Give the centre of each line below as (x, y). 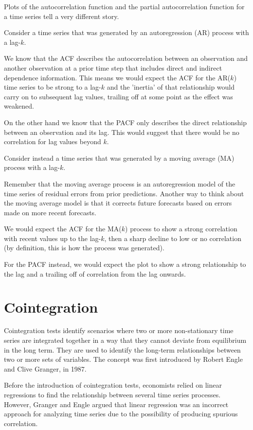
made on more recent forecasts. (50, 212)
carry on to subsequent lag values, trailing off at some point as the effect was (118, 96)
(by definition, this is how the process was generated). (84, 248)
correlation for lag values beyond (53, 141)
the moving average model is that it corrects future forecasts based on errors (118, 203)
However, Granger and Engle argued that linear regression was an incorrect (116, 404)
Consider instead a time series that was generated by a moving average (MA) (119, 158)
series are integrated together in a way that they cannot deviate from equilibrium (125, 340)
